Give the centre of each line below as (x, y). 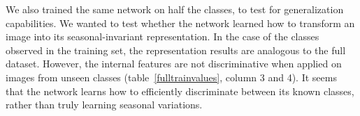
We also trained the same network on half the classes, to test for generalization (175, 9)
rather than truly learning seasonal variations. (104, 105)
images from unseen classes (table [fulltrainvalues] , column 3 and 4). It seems (171, 77)
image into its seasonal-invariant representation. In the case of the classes (163, 36)
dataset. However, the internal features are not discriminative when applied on (174, 64)
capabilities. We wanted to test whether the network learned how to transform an (180, 23)
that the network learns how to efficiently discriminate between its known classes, (180, 91)
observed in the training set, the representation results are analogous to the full (176, 50)
